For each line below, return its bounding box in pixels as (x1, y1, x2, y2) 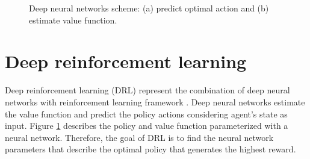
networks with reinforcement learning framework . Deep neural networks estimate (5, 95, 305, 108)
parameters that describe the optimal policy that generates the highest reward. (5, 143, 296, 155)
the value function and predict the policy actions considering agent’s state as (5, 107, 288, 120)
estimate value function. (29, 13, 117, 26)
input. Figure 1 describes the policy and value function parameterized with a (5, 119, 288, 132)
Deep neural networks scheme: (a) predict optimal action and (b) (29, 2, 269, 14)
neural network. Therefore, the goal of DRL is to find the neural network (5, 131, 274, 143)
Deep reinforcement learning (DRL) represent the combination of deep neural (5, 84, 290, 96)
